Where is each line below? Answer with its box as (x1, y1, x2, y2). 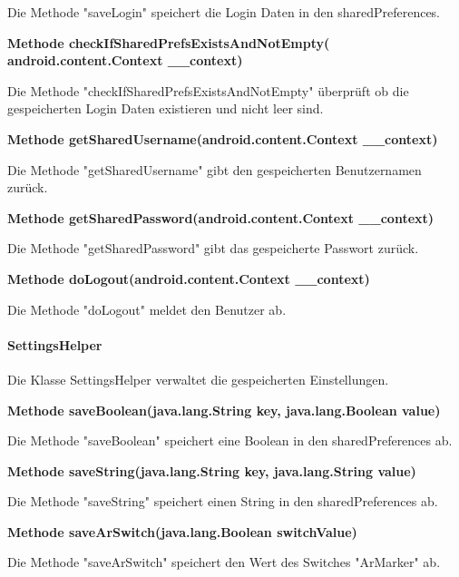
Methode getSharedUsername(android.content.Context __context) (7, 129, 438, 148)
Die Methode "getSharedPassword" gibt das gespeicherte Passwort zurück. (7, 239, 419, 258)
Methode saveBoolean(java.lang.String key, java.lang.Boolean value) (7, 400, 441, 419)
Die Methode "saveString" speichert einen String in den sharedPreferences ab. (7, 492, 438, 511)
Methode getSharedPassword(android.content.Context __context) (7, 208, 435, 227)
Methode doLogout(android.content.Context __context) (7, 269, 370, 288)
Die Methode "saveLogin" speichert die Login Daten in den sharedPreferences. (7, 3, 441, 21)
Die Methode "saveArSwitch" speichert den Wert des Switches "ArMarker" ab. (7, 553, 441, 572)
